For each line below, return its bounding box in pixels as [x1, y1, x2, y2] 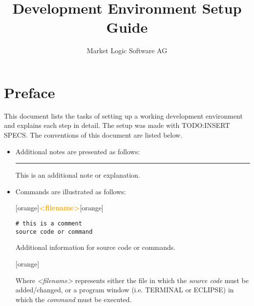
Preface [4, 82, 55, 102]
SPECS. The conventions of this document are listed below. [4, 130, 183, 140]
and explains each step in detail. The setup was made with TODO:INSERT [4, 120, 230, 130]
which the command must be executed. [15, 294, 132, 304]
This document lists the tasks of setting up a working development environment [4, 110, 243, 121]
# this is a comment [15, 220, 82, 227]
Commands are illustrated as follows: [15, 186, 126, 196]
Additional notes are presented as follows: [15, 146, 140, 156]
